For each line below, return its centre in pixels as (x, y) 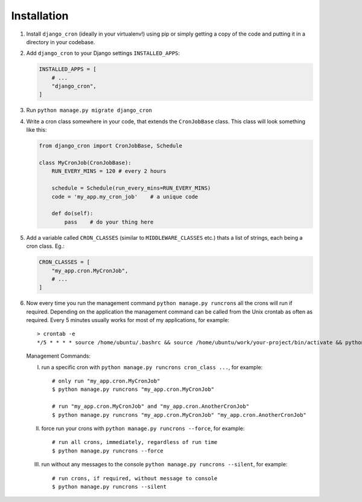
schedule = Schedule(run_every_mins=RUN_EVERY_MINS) (131, 188)
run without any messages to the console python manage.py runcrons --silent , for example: (164, 465)
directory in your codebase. (61, 42)
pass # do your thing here (109, 222)
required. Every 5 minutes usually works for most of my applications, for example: (128, 320)
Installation (40, 16)
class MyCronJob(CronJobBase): (85, 163)
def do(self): (72, 214)
